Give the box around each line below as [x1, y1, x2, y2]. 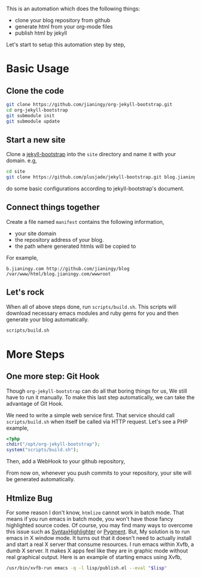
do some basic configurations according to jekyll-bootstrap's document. [6, 185, 185, 192]
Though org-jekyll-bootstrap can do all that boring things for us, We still [6, 387, 187, 394]
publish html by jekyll [14, 29, 68, 37]
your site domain [14, 230, 57, 237]
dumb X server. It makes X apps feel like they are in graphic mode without [6, 547, 188, 554]
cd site [6, 169, 26, 175]
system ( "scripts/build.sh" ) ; [6, 447, 79, 453]
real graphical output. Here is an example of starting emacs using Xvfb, [6, 554, 182, 560]
